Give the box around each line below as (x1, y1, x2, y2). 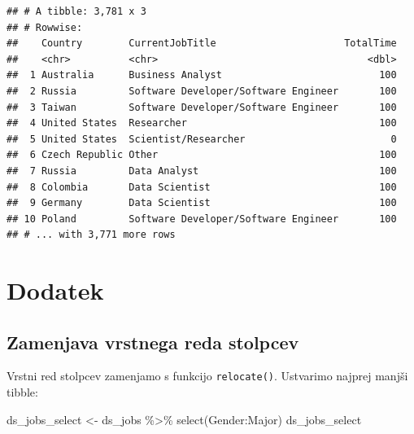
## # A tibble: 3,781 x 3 (7, 6, 146, 17)
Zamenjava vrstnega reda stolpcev (7, 329, 299, 354)
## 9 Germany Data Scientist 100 (7, 197, 397, 209)
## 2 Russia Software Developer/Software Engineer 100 (7, 85, 397, 97)
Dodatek (7, 274, 104, 307)
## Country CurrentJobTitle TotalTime (7, 37, 397, 50)
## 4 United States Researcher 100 (7, 117, 397, 129)
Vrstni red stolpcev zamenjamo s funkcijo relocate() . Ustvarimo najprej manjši (7, 367, 408, 384)
